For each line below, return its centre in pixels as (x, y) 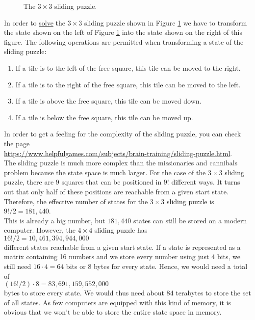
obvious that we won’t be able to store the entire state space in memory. (113, 312)
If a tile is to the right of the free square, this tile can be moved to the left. (128, 84)
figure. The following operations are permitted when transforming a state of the (124, 41)
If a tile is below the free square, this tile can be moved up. (104, 117)
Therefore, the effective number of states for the (76, 201)
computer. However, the (40, 230)
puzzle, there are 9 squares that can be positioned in (83, 182)
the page (17, 143)
